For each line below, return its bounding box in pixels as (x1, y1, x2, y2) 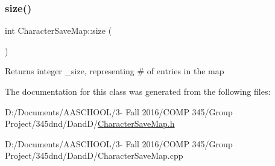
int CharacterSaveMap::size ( (5, 24, 112, 37)
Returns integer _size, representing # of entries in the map (5, 65, 224, 77)
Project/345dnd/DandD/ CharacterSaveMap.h (5, 117, 175, 130)
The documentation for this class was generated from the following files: (5, 85, 271, 97)
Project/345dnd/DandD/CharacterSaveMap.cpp (5, 149, 183, 162)
